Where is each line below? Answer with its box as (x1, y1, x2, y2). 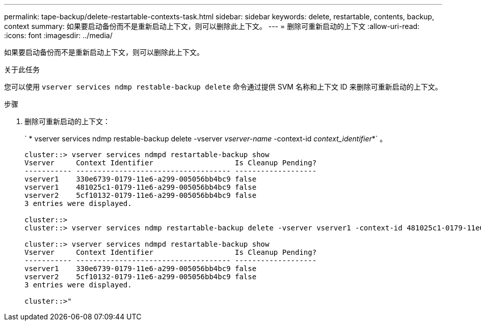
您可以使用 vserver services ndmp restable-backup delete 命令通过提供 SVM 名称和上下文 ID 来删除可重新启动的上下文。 (4, 82, 442, 91)
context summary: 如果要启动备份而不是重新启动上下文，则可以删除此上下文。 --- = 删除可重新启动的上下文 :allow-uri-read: (4, 22, 420, 31)
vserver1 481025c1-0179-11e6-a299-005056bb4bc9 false (24, 183, 257, 191)
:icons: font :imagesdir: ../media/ (4, 31, 113, 40)
